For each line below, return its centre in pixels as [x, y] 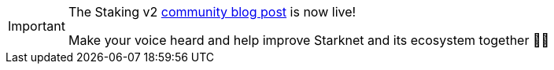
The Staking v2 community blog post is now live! [212, 12]
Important [37, 26]
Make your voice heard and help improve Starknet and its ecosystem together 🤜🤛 [308, 40]
